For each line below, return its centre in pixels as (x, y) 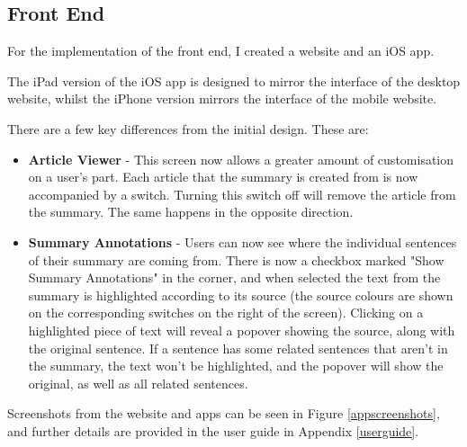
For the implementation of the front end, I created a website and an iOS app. (221, 51)
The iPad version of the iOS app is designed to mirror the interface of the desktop (234, 80)
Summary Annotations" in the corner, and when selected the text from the (234, 277)
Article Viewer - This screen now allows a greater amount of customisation (241, 159)
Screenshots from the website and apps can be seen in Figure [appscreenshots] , (224, 413)
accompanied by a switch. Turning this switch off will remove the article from (242, 194)
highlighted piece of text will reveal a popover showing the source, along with (242, 330)
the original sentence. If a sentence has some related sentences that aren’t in (238, 348)
